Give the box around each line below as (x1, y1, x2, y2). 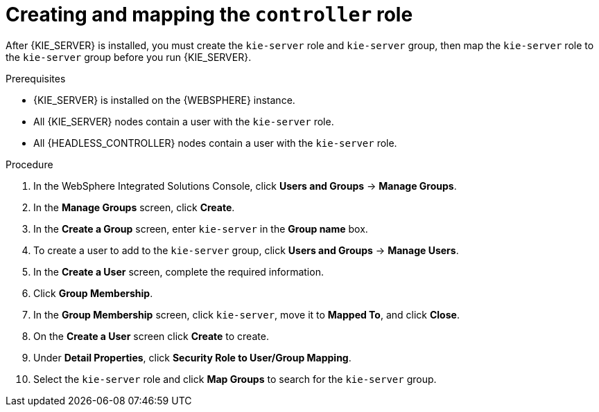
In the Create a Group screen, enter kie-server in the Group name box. (33, 222, 368, 235)
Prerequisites (6, 72, 66, 84)
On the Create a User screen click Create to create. (33, 330, 269, 342)
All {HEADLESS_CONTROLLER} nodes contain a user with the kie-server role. (33, 136, 397, 149)
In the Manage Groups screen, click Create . (33, 201, 235, 213)
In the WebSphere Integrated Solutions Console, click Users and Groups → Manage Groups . (33, 179, 457, 192)
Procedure (6, 158, 53, 170)
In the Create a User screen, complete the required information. (33, 265, 324, 278)
